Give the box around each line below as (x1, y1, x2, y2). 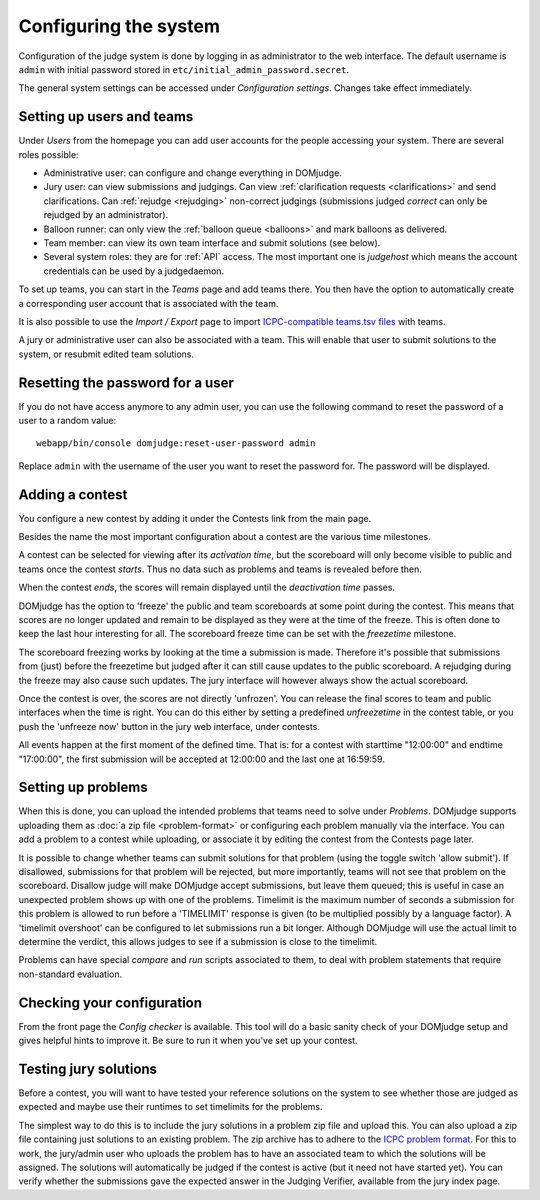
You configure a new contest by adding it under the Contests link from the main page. (18, 512, 372, 524)
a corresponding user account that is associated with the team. (18, 297, 279, 309)
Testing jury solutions (18, 1060, 158, 1077)
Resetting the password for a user (18, 374, 234, 391)
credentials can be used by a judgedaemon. (43, 265, 225, 277)
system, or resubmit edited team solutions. (18, 348, 195, 360)
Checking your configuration (18, 994, 203, 1011)
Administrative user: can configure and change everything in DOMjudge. (43, 167, 342, 179)
